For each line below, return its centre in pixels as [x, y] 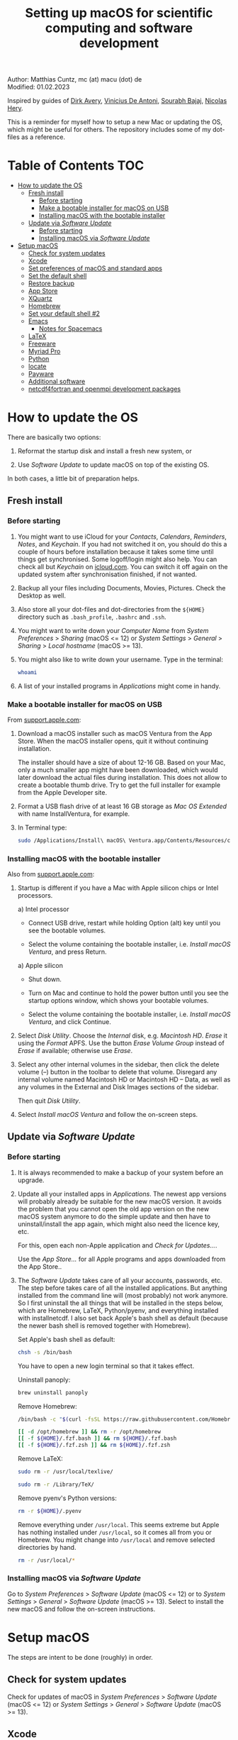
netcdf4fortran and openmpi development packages [104, 389]
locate [37, 366]
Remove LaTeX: [40, 1459]
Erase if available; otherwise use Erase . [75, 1051]
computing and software [119, 28]
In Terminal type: [42, 827]
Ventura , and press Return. [68, 952]
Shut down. [45, 979]
